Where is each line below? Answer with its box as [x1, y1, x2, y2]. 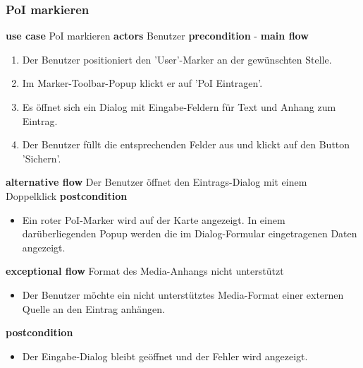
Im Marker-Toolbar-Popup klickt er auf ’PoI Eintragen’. [22, 76, 263, 90]
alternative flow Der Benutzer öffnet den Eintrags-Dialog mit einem [6, 174, 307, 189]
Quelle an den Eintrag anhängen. [22, 301, 165, 316]
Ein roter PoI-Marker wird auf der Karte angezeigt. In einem [22, 212, 285, 227]
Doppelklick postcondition [6, 188, 128, 203]
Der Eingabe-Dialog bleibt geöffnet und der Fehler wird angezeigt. [22, 348, 308, 363]
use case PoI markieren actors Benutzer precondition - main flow [6, 28, 309, 43]
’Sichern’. [22, 150, 61, 165]
